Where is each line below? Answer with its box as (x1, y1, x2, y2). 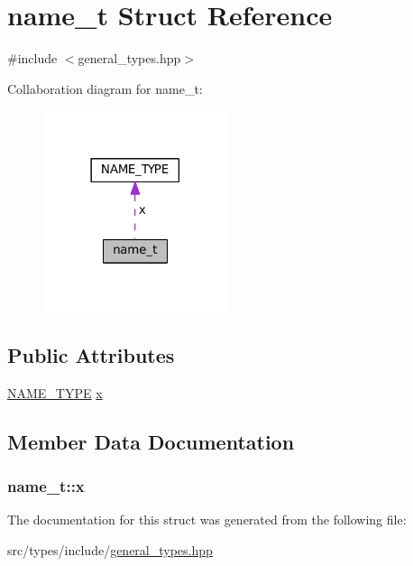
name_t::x (7, 474, 85, 496)
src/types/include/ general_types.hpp (7, 540, 213, 559)
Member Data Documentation (7, 427, 295, 455)
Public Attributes (7, 340, 175, 368)
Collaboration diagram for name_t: (7, 79, 203, 97)
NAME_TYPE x (7, 383, 103, 402)
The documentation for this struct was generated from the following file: (7, 510, 407, 529)
